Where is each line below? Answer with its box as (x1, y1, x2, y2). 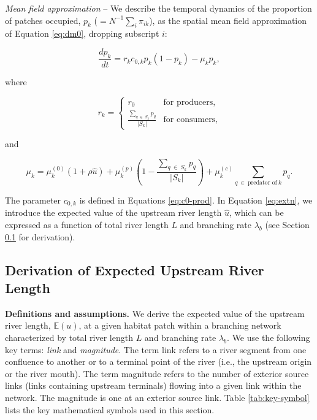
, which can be (229, 206, 284, 219)
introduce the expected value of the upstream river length (5, 206, 222, 219)
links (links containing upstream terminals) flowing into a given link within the (5, 379, 302, 392)
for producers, (163, 97, 216, 107)
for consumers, (163, 115, 218, 124)
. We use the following (227, 330, 310, 343)
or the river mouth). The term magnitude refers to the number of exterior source (5, 367, 309, 380)
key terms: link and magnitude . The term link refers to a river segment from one (5, 343, 307, 356)
